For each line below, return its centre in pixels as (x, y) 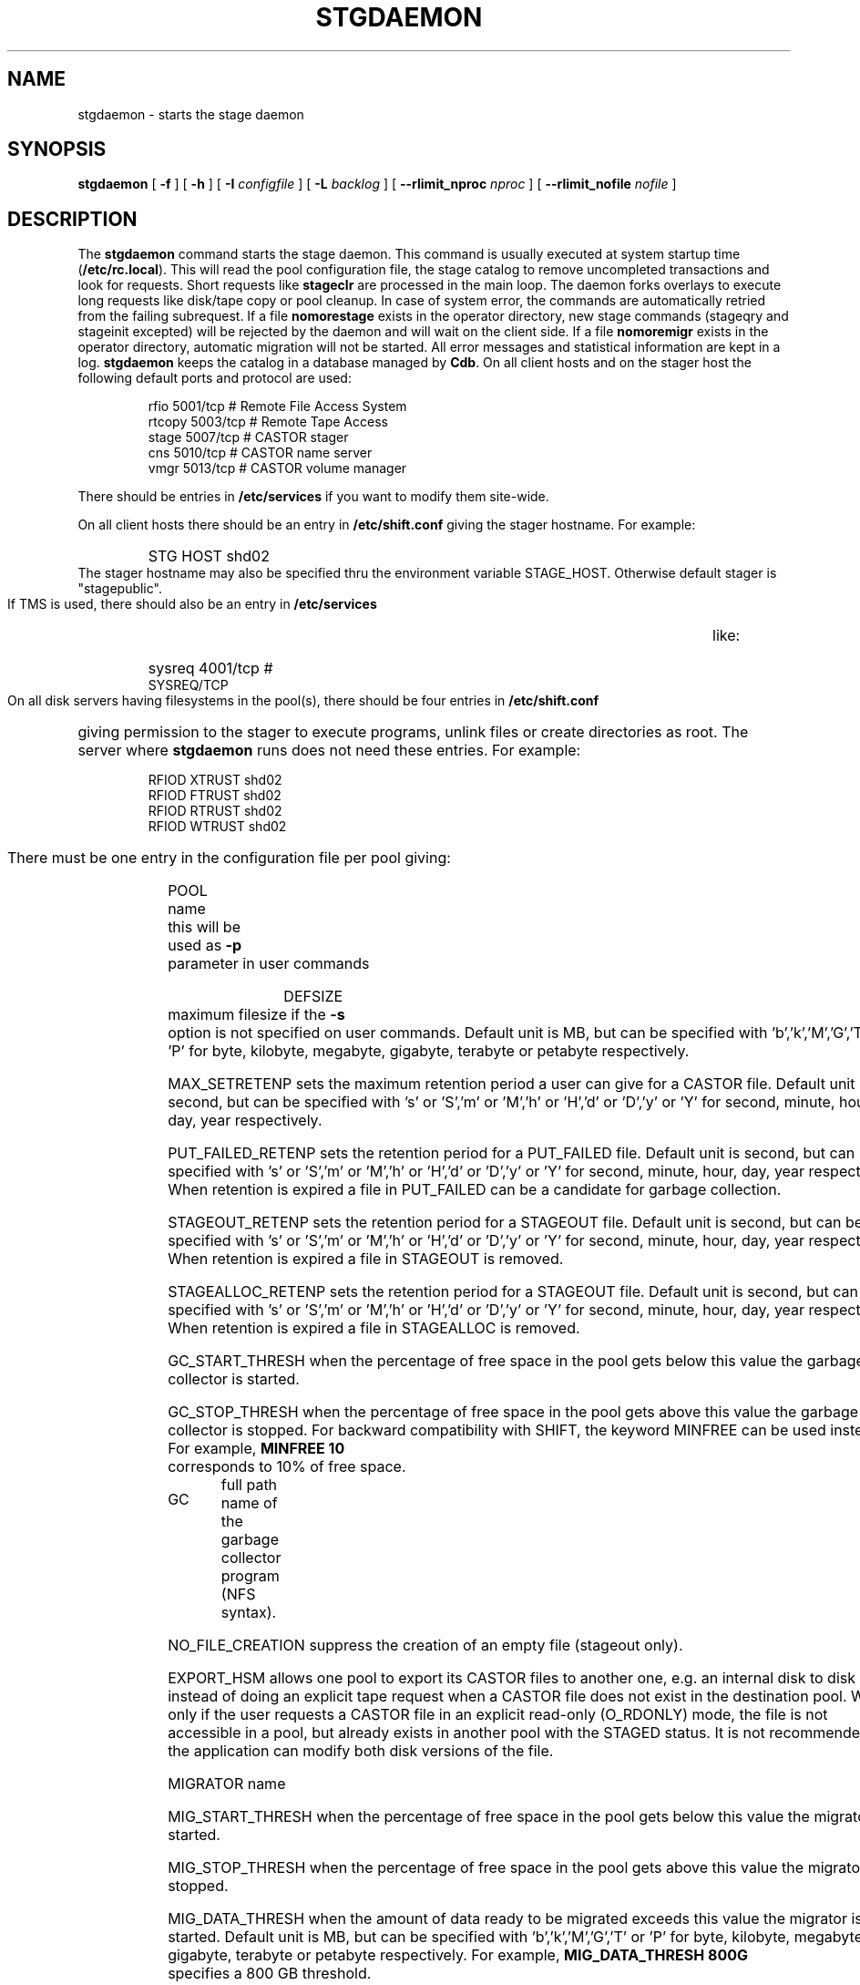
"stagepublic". (120, 589)
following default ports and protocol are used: (215, 378)
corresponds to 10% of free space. (287, 1467)
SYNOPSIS (57, 149)
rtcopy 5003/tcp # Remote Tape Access (268, 422)
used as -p (205, 946)
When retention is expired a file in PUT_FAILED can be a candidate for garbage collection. (475, 1190)
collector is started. (234, 1379)
